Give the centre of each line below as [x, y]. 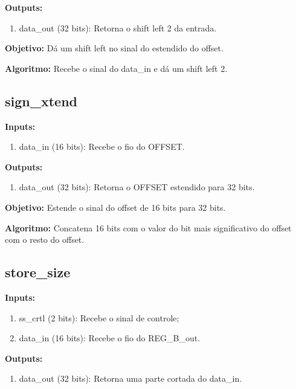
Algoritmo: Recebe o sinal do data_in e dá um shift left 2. [116, 68]
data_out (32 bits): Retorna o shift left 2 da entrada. [118, 27]
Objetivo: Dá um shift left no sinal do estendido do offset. [114, 48]
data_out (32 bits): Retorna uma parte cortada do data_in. [130, 378]
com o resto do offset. [45, 240]
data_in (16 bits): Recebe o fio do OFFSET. [102, 146]
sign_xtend [41, 101]
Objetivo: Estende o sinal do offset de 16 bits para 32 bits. [115, 207]
